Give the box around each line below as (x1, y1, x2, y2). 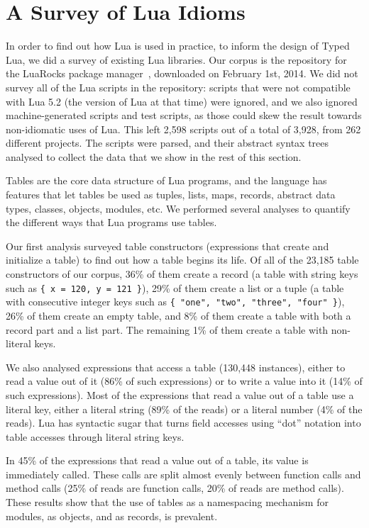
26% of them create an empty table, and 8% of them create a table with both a (6, 308, 351, 322)
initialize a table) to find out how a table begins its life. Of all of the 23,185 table (6, 252, 359, 267)
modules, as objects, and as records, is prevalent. (6, 508, 218, 523)
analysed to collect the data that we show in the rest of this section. (6, 149, 302, 164)
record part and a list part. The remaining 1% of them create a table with (6, 322, 329, 337)
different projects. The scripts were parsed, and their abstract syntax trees (6, 135, 329, 150)
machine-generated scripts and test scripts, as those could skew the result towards (6, 108, 362, 123)
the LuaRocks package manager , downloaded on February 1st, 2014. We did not (6, 66, 358, 81)
